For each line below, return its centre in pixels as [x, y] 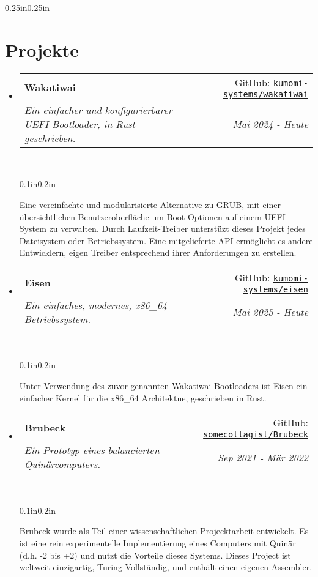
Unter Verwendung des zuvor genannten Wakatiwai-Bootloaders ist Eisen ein [163, 386]
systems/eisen [275, 289]
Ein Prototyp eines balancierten [92, 450]
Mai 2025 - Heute [270, 312]
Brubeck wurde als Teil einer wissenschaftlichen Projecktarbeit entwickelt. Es [164, 531]
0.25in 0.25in [28, 7]
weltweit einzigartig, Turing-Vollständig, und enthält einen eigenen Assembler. [166, 567]
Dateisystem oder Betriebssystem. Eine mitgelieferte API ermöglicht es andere [166, 240]
